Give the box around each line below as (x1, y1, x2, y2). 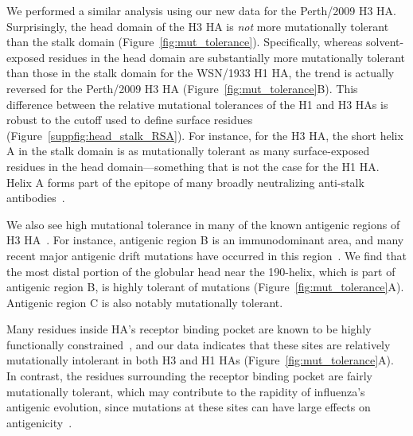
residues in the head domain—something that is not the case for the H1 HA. (6, 158, 380, 174)
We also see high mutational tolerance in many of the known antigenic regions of (6, 216, 400, 232)
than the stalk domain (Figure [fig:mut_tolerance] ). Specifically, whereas (6, 33, 363, 50)
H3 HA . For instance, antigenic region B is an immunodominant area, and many (6, 232, 404, 248)
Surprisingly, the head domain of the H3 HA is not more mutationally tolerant (6, 18, 389, 34)
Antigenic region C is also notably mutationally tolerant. (6, 294, 283, 310)
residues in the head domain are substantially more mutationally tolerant (48, 49, 406, 65)
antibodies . (6, 189, 65, 206)
